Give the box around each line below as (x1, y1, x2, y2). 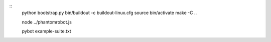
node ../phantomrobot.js (22, 19, 72, 25)
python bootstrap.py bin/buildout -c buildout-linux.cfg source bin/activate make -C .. (22, 10, 197, 16)
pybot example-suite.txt (22, 28, 71, 34)
